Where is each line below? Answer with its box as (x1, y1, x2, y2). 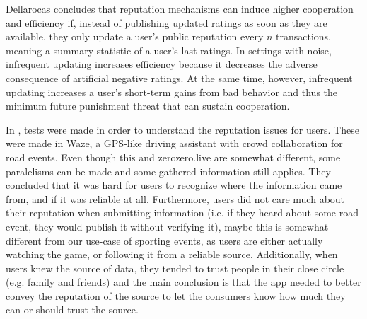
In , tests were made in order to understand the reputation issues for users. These (6, 122, 359, 137)
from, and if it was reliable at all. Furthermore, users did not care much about (6, 191, 345, 206)
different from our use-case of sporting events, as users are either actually (6, 233, 323, 248)
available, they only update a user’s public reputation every (6, 29, 264, 44)
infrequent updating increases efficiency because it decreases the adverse (6, 57, 318, 71)
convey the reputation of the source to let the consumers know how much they (6, 288, 346, 303)
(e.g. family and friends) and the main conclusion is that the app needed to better (6, 274, 361, 289)
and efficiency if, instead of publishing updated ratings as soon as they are (6, 15, 327, 30)
